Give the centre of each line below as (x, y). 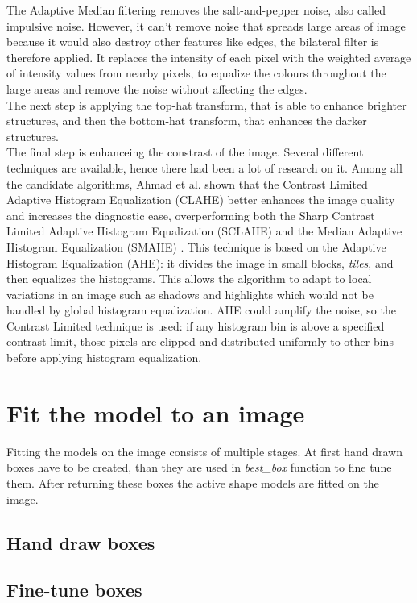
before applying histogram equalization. (104, 358)
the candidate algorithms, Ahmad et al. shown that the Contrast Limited (187, 183)
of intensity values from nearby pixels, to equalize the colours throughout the (196, 73)
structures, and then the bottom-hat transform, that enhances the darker (187, 121)
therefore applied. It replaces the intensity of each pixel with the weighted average (209, 57)
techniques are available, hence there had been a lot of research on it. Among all (204, 167)
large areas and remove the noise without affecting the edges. (157, 88)
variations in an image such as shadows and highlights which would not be (190, 294)
